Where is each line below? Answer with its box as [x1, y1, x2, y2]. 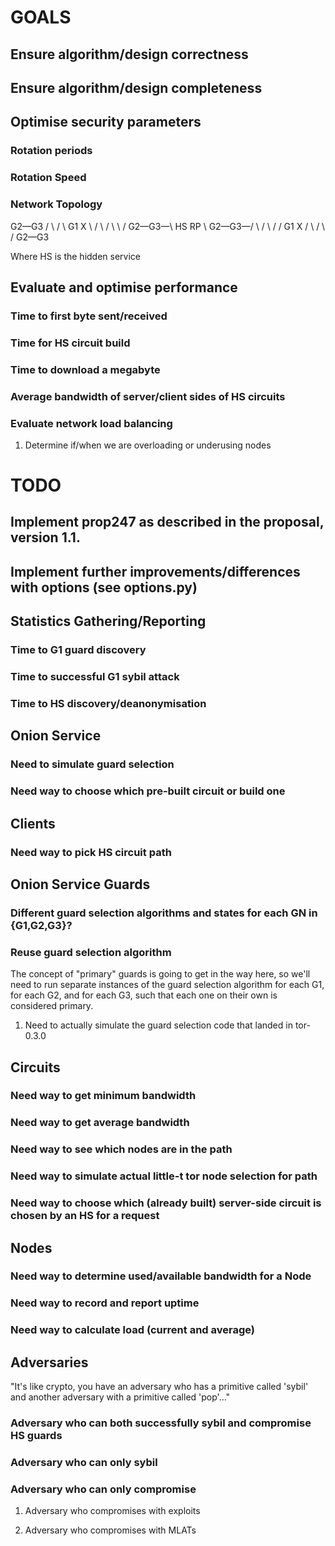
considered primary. [10, 1000, 94, 1012]
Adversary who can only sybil [10, 1455, 158, 1469]
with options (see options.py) [10, 579, 198, 596]
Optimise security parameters [10, 114, 202, 131]
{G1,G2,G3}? [10, 918, 73, 932]
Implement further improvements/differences [10, 563, 301, 580]
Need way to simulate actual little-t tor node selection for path [10, 1169, 318, 1183]
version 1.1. [10, 529, 81, 546]
